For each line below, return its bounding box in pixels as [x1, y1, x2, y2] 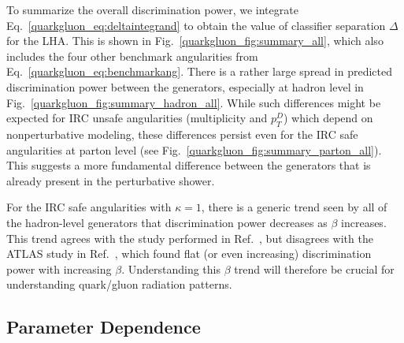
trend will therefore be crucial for [234, 260, 395, 277]
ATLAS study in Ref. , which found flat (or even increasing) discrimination [6, 245, 372, 262]
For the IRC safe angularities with [6, 199, 172, 215]
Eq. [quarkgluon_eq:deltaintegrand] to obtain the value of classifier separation [6, 17, 386, 33]
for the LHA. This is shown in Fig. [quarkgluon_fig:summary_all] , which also [6, 32, 384, 49]
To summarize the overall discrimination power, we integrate [6, 2, 298, 17]
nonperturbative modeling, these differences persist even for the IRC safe [6, 125, 358, 142]
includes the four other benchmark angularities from [6, 47, 258, 64]
